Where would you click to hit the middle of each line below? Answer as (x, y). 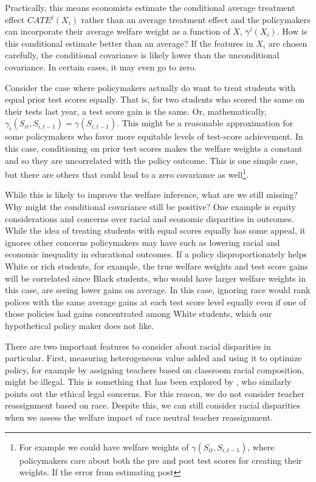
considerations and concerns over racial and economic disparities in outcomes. (149, 218)
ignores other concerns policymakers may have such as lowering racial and (143, 242)
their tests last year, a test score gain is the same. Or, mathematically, (136, 111)
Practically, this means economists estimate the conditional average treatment (150, 7)
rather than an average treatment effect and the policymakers (196, 19)
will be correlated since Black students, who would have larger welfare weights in (155, 278)
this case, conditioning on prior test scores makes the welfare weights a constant (154, 148)
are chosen (288, 43)
